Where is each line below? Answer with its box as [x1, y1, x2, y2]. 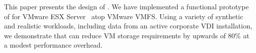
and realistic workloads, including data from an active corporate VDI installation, [4, 21, 253, 31]
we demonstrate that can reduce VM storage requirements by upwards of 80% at [4, 30, 250, 40]
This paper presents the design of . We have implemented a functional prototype [4, 1, 249, 11]
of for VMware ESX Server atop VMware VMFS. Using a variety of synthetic [4, 11, 243, 21]
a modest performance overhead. [4, 40, 103, 50]
